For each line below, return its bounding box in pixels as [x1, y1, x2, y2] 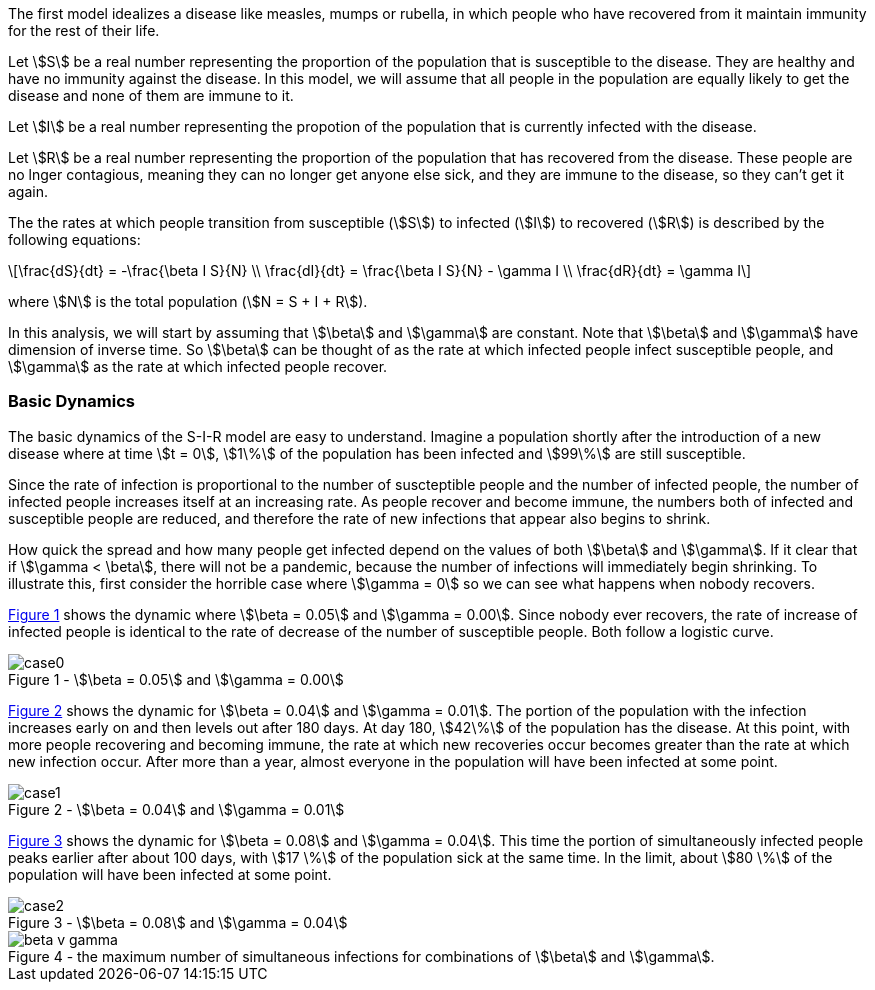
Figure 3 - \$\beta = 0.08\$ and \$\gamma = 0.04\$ [8, 913, 348, 931]
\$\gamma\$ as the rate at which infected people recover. [8, 358, 388, 375]
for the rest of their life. [8, 22, 160, 39]
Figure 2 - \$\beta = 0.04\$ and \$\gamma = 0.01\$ [8, 800, 345, 818]
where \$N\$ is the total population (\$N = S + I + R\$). [8, 293, 368, 310]
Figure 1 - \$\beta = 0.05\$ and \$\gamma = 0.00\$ [8, 670, 344, 688]
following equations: [8, 231, 141, 248]
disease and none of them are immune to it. [8, 87, 294, 104]
